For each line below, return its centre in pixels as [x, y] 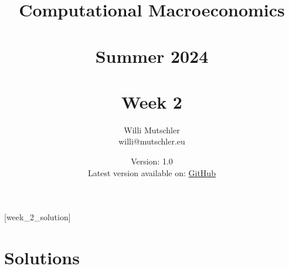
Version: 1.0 [152, 161]
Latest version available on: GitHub [152, 172]
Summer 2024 [152, 56]
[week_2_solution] [38, 217]
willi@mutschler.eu [152, 141]
